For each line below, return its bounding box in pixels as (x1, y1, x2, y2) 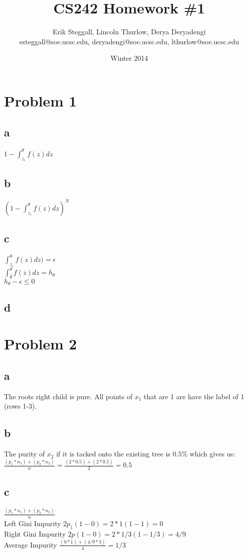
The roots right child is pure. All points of (4, 391, 133, 401)
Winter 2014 (110, 53, 148, 63)
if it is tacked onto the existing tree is (56, 448, 170, 459)
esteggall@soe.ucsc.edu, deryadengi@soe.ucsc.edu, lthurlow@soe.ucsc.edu (19, 36, 239, 46)
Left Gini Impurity (4, 518, 61, 529)
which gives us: (189, 448, 236, 459)
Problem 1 (4, 90, 77, 111)
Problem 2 (4, 333, 77, 354)
